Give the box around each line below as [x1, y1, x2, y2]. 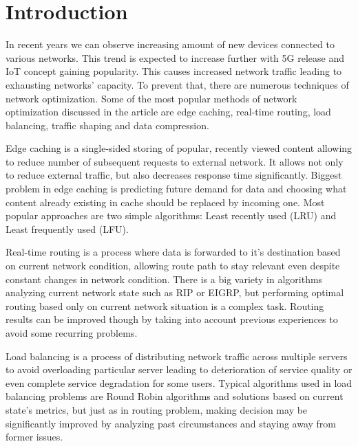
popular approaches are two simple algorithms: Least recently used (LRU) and [6, 208, 337, 223]
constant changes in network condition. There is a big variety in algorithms [6, 271, 323, 286]
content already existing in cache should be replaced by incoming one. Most [6, 194, 325, 209]
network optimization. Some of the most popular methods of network [6, 91, 297, 105]
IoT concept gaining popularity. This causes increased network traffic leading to [6, 64, 342, 78]
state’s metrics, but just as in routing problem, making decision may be [6, 402, 308, 416]
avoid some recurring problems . [6, 326, 138, 339]
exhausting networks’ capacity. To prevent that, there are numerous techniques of [6, 77, 349, 91]
